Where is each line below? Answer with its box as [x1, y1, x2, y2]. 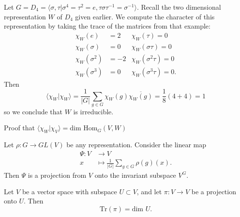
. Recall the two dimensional [136, 2, 221, 12]
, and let [136, 186, 162, 196]
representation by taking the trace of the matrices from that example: [4, 21, 210, 31]
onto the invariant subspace [94, 170, 176, 180]
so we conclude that [4, 106, 63, 116]
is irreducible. [73, 106, 114, 116]
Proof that [4, 123, 35, 133]
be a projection [191, 186, 236, 196]
